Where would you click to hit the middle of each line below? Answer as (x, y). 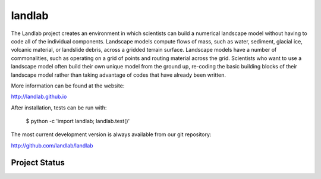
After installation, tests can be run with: (59, 108)
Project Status (38, 163)
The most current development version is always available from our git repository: (111, 134)
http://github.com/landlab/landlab (52, 145)
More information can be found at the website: (68, 86)
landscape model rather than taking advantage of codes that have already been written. (118, 75)
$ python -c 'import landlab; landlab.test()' (78, 121)
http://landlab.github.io (39, 97)
